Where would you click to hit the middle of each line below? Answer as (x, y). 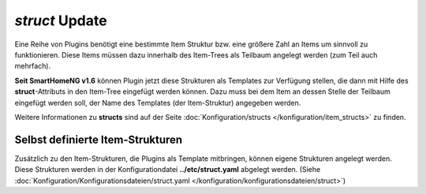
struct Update (61, 21)
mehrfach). (33, 66)
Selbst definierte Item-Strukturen (99, 139)
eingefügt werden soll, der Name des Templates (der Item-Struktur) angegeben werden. (158, 103)
